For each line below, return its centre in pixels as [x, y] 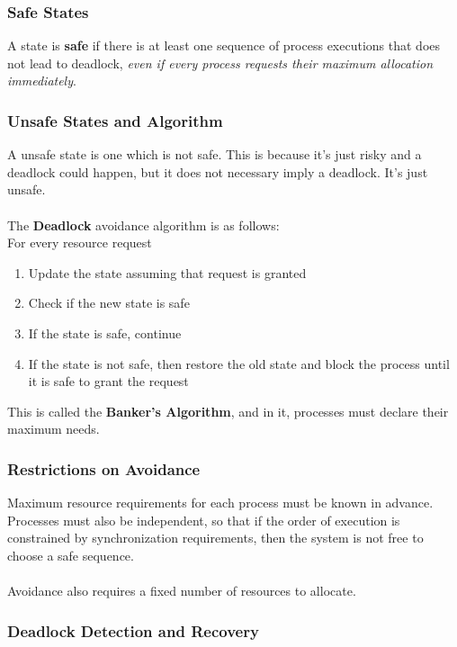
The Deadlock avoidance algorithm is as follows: [143, 225]
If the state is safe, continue [105, 332]
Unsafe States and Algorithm [115, 120]
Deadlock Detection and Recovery [133, 630]
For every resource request [80, 243]
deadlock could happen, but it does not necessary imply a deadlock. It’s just [218, 171]
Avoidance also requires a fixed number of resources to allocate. [182, 591]
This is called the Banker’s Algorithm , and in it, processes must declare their [228, 411]
